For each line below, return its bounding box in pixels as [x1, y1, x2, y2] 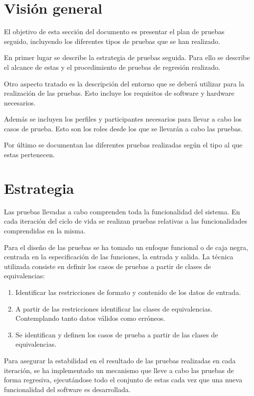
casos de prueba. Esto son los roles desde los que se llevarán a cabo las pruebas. [4, 123, 243, 133]
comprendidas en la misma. [4, 225, 86, 235]
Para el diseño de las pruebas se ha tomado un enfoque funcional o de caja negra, [4, 242, 248, 252]
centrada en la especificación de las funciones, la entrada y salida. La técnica [4, 251, 233, 262]
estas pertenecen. [4, 149, 55, 160]
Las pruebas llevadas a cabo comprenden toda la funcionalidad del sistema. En [4, 206, 240, 216]
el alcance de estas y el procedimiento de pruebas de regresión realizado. [4, 62, 220, 72]
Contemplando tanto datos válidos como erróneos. [15, 313, 165, 323]
